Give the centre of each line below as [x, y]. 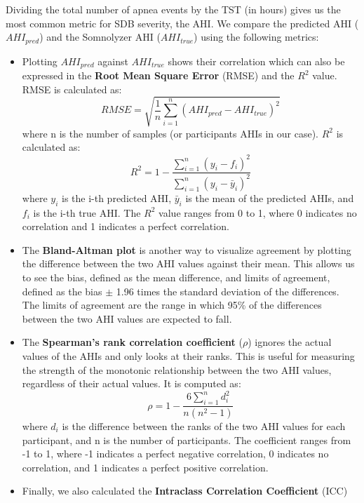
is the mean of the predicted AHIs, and [270, 197]
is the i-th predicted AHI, [116, 197]
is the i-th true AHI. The [87, 212]
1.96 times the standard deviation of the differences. [228, 291]
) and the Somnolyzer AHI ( [100, 37]
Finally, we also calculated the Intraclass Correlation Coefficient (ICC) [185, 491]
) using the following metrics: [256, 37]
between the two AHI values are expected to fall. [127, 318]
